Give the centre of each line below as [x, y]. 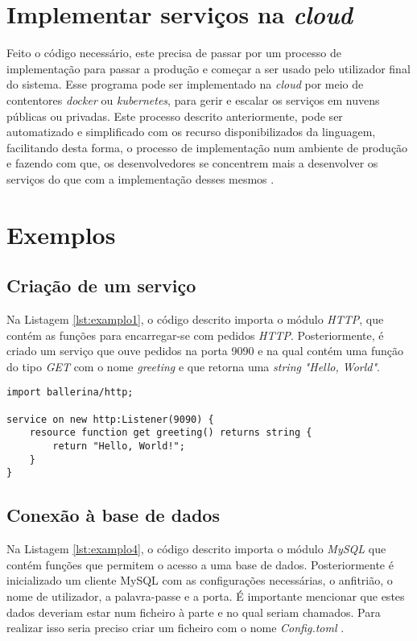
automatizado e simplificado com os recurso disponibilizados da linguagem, [191, 132]
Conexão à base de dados [113, 515]
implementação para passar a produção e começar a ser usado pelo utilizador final [208, 68]
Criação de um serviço [101, 285]
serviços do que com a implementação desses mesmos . [140, 178]
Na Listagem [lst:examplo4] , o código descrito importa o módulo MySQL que [196, 549]
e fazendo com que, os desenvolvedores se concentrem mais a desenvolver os [192, 163]
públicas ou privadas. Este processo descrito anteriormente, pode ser [175, 116]
